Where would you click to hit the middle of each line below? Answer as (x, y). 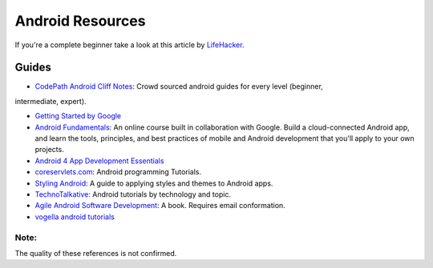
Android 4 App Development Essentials (99, 161)
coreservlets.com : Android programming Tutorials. (118, 172)
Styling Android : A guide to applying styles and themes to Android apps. (154, 183)
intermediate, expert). (51, 101)
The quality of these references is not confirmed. (96, 253)
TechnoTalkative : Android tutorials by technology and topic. (133, 194)
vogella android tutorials (75, 217)
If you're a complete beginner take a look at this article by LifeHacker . (129, 45)
